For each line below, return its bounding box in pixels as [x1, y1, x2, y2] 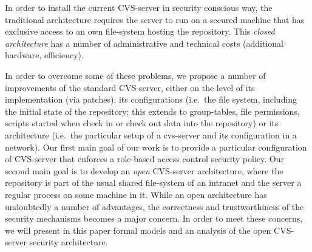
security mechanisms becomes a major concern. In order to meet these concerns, [5, 212, 303, 225]
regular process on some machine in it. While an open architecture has [5, 188, 267, 200]
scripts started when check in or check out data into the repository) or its [5, 117, 279, 129]
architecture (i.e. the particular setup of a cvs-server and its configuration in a [5, 128, 297, 141]
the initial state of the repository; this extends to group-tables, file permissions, [5, 104, 300, 117]
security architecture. [29, 236, 108, 248]
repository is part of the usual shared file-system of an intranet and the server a [5, 176, 302, 189]
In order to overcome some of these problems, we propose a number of [5, 69, 266, 81]
